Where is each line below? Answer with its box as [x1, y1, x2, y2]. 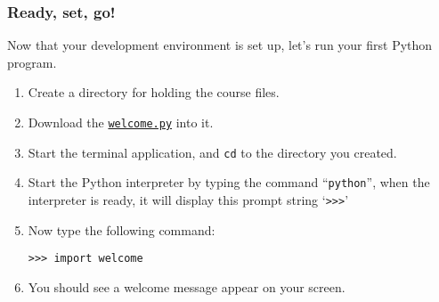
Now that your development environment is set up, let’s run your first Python [7, 36, 433, 54]
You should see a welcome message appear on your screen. [28, 277, 346, 296]
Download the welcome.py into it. [28, 113, 214, 131]
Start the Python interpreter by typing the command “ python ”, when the [28, 173, 430, 192]
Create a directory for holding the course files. [28, 83, 280, 102]
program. [7, 53, 57, 71]
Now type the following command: [28, 220, 215, 239]
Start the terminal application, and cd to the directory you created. [28, 143, 397, 161]
